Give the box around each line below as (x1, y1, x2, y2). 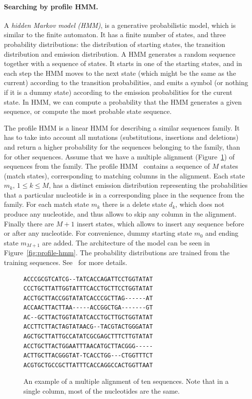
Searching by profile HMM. (4, 1, 99, 11)
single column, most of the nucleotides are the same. (23, 386, 180, 396)
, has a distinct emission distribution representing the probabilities (48, 180, 248, 190)
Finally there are (4, 218, 54, 228)
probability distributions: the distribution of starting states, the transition (4, 39, 226, 49)
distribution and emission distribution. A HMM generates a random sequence (4, 48, 235, 59)
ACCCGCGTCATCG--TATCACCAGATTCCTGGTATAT (23, 275, 153, 283)
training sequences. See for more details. (4, 257, 127, 267)
